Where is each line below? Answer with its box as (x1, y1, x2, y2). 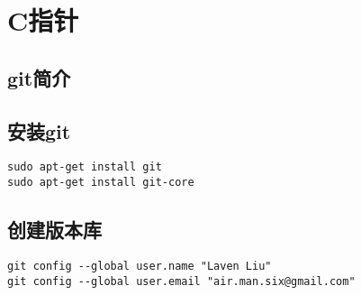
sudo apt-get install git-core (7, 176, 194, 189)
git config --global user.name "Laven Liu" (7, 259, 272, 272)
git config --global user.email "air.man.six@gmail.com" (7, 274, 356, 288)
